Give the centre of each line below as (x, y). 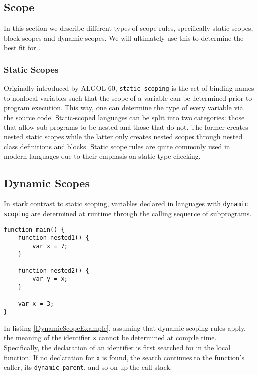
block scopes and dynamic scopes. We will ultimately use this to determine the (124, 37)
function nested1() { (54, 238)
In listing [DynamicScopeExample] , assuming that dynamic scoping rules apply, (125, 328)
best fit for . (22, 47)
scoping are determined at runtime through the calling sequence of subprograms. (128, 213)
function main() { (34, 229)
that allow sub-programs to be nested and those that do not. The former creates (126, 127)
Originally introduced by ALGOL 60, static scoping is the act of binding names (129, 88)
